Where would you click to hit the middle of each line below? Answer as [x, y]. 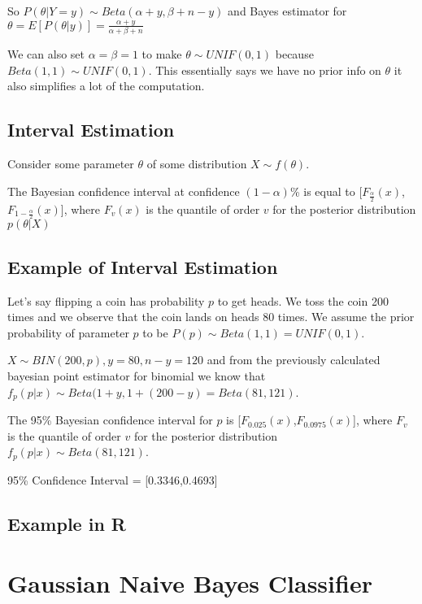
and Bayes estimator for [287, 11]
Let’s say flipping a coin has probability [106, 300]
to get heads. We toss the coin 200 [303, 300]
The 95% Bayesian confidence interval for [110, 420]
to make [162, 54]
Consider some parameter [71, 164]
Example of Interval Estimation [143, 266]
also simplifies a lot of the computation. [106, 86]
